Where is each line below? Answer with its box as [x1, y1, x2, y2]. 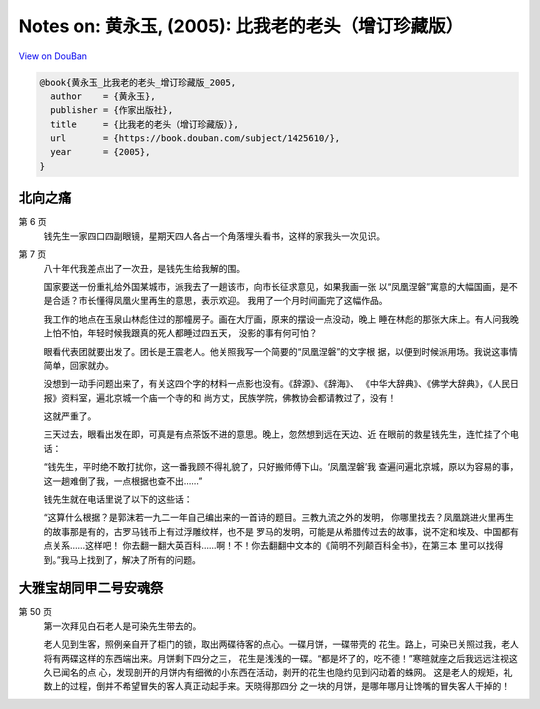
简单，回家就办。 [43, 359, 114, 371]
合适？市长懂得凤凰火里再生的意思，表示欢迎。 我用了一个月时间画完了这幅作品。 [51, 295, 388, 307]
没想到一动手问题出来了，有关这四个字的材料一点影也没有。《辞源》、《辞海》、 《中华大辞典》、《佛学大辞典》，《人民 [43, 378, 510, 390]
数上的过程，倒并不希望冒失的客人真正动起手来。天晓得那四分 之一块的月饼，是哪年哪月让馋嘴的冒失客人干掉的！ [43, 680, 510, 692]
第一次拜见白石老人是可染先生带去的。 [43, 620, 202, 632]
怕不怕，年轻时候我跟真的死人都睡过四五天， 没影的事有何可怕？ [51, 327, 318, 339]
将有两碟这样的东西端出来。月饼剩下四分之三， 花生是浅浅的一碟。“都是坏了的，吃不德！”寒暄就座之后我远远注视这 [43, 652, 519, 664]
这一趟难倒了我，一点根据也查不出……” [43, 475, 203, 487]
